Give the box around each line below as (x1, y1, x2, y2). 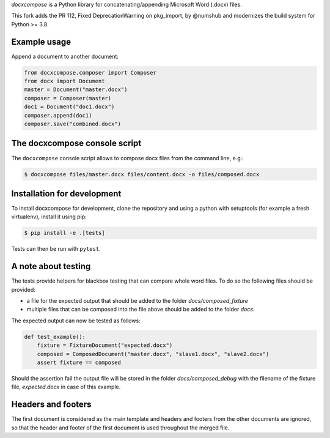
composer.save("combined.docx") (24, 121, 122, 128)
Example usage (11, 37, 71, 47)
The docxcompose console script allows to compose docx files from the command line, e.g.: (11, 154, 244, 161)
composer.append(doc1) (24, 112, 92, 119)
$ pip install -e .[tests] (24, 229, 105, 237)
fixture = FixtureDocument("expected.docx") (37, 342, 173, 349)
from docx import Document (24, 78, 105, 85)
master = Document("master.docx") (24, 86, 128, 93)
